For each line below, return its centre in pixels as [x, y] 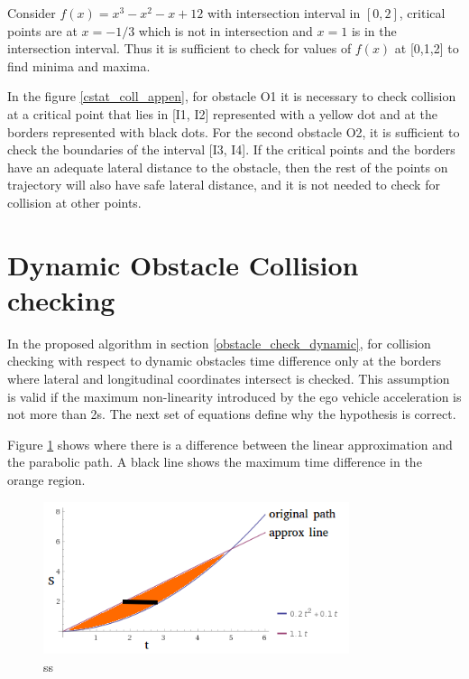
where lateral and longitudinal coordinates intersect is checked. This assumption [229, 379]
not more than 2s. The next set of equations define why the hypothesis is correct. [232, 414]
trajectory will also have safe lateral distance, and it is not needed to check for [224, 185]
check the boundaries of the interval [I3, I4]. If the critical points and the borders [231, 149]
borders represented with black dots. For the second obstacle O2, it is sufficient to [234, 131]
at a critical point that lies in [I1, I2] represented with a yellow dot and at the [223, 113]
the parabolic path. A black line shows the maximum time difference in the [215, 462]
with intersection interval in [284, 13]
